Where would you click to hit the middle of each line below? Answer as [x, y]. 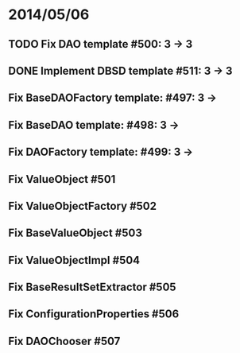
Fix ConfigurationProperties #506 [94, 314]
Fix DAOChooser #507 [64, 341]
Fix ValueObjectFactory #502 [83, 206]
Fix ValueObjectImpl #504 [74, 260]
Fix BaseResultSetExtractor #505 [92, 287]
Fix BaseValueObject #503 [75, 233]
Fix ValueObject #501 [62, 179]
